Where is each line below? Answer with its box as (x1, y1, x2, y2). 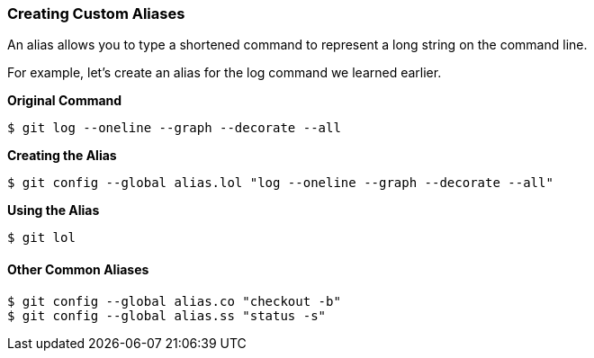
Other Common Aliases (7, 261, 149, 277)
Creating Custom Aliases (7, 4, 185, 22)
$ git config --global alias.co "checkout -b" (7, 293, 341, 309)
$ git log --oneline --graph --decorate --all (7, 121, 341, 136)
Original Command (7, 93, 122, 109)
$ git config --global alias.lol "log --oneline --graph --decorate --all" (7, 175, 553, 191)
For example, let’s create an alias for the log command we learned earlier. (7, 65, 442, 81)
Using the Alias (7, 202, 100, 219)
